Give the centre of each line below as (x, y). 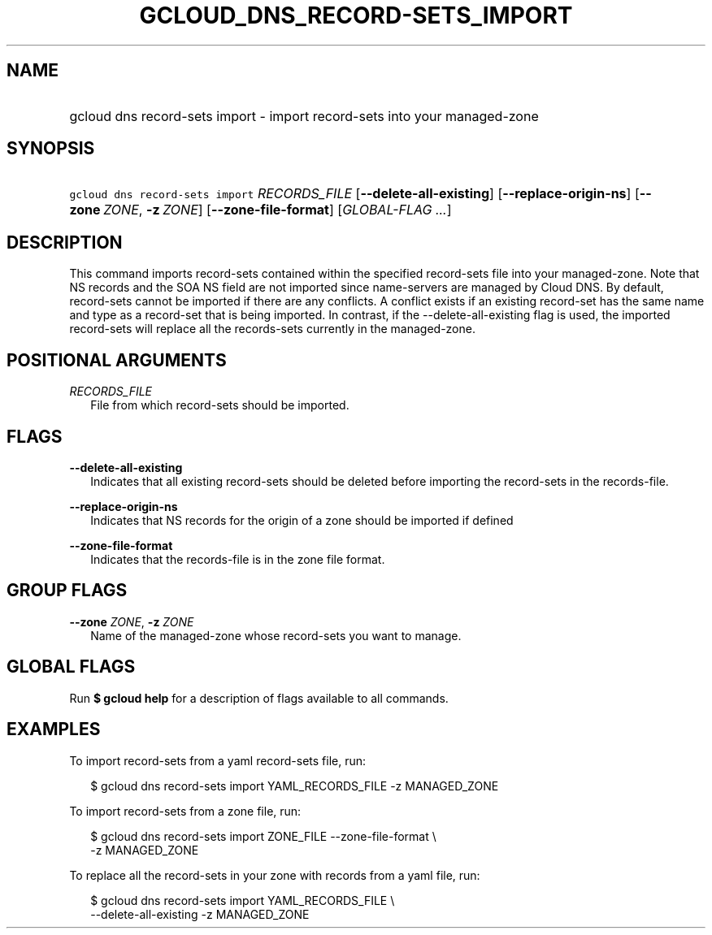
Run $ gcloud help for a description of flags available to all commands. (259, 698)
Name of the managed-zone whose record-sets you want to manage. (276, 635)
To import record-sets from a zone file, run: (185, 811)
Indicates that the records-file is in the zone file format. (238, 559)
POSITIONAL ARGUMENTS (117, 360)
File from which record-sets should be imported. (220, 405)
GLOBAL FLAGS (71, 667)
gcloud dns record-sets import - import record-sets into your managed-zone (304, 116)
